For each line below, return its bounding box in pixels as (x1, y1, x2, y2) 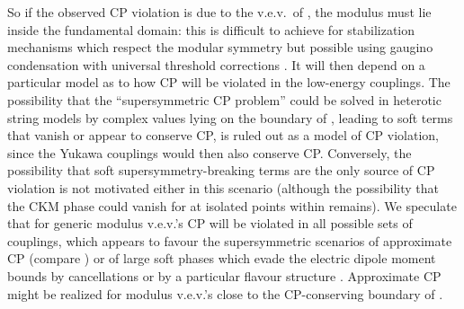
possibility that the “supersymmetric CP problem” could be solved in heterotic (7, 90, 442, 109)
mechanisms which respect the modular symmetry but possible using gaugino (7, 38, 433, 57)
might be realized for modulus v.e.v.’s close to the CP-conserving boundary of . (7, 284, 443, 303)
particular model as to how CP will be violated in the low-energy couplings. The (7, 73, 451, 92)
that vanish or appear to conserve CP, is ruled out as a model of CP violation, (7, 126, 439, 145)
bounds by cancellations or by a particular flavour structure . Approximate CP (7, 266, 442, 285)
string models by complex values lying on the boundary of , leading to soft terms (7, 108, 453, 127)
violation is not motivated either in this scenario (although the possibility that (7, 178, 440, 197)
